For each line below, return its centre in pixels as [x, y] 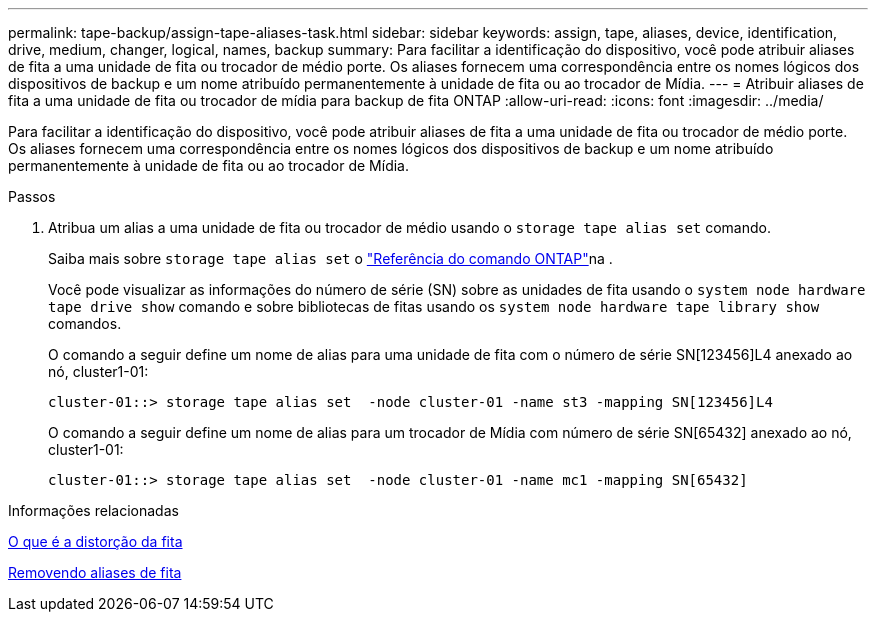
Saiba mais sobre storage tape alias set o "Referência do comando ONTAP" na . [330, 258]
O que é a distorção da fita [95, 541]
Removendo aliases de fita [95, 572]
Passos [32, 196]
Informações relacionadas [93, 510]
